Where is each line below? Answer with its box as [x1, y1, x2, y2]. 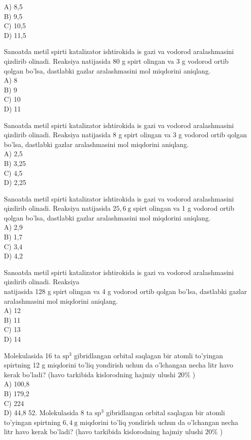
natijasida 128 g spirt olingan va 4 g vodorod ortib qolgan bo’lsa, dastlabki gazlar [4, 286, 247, 296]
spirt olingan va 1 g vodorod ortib [133, 203, 234, 213]
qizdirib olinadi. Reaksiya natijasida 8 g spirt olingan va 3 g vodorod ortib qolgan [4, 129, 247, 140]
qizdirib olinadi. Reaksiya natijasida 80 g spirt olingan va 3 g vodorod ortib [4, 55, 229, 66]
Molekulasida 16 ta [4, 350, 60, 360]
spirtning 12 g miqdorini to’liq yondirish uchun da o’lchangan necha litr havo [4, 360, 233, 370]
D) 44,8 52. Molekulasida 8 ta [4, 407, 92, 418]
